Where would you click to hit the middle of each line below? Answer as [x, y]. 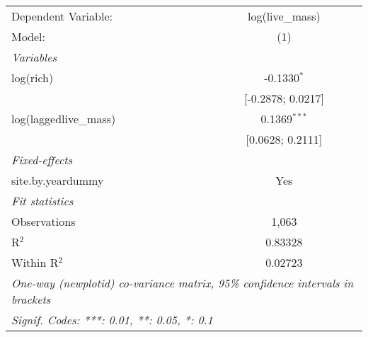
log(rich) [33, 78]
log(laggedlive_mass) [64, 119]
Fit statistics [42, 201]
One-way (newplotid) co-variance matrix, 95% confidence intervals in [183, 283]
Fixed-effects [42, 160]
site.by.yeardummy [58, 180]
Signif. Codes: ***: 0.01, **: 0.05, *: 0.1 [112, 320]
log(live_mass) [284, 16]
